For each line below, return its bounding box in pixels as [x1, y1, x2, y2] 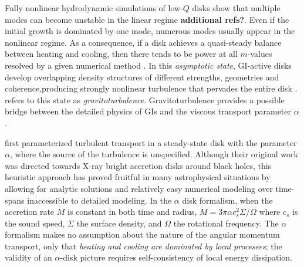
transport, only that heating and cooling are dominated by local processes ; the [5, 239, 282, 252]
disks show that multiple [192, 2, 281, 13]
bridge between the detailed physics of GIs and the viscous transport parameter [5, 105, 292, 117]
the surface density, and [76, 217, 162, 229]
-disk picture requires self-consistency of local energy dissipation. [60, 251, 292, 263]
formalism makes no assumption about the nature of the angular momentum [5, 228, 280, 241]
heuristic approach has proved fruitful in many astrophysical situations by [5, 171, 271, 183]
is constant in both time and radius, [67, 205, 197, 218]
